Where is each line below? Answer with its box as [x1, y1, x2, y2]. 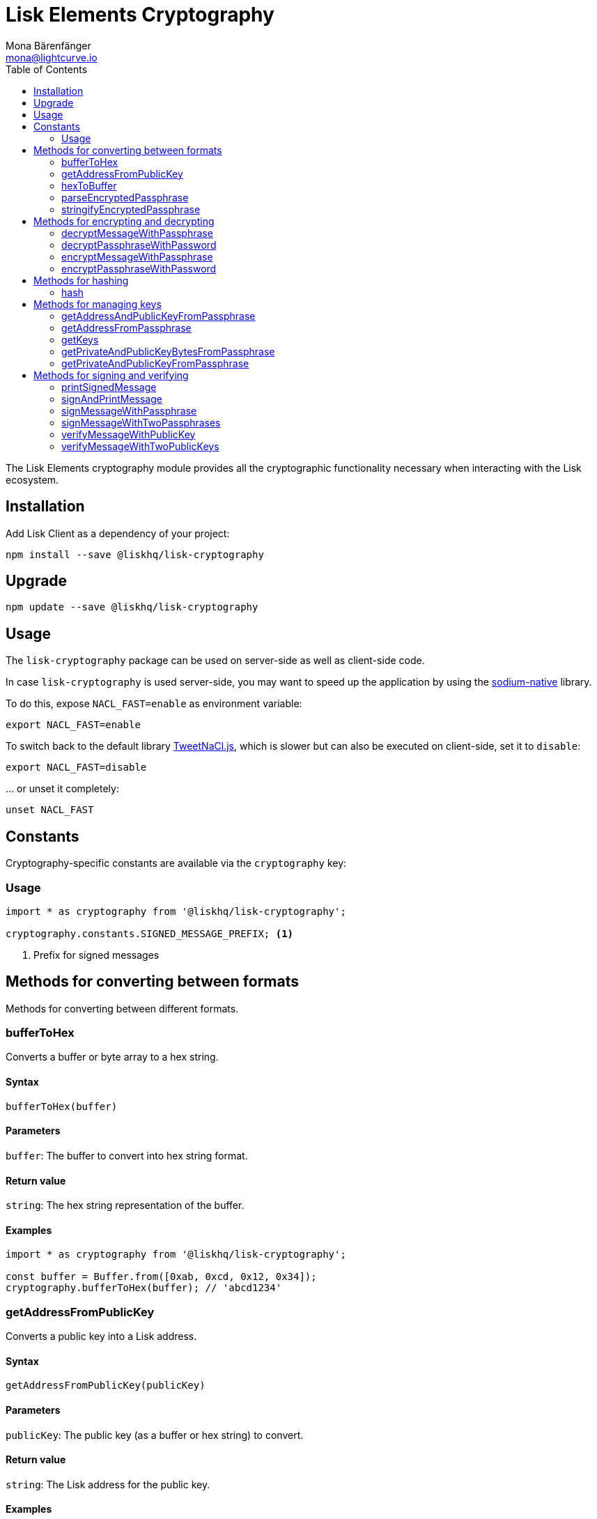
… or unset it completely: [6, 782, 119, 795]
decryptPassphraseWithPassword [61, 238, 217, 251]
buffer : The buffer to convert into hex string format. [6, 1149, 248, 1162]
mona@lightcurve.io [6, 51, 98, 63]
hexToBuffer [61, 179, 117, 192]
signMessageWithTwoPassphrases [61, 416, 221, 429]
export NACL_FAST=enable [6, 719, 141, 731]
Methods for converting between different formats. [6, 1002, 239, 1015]
